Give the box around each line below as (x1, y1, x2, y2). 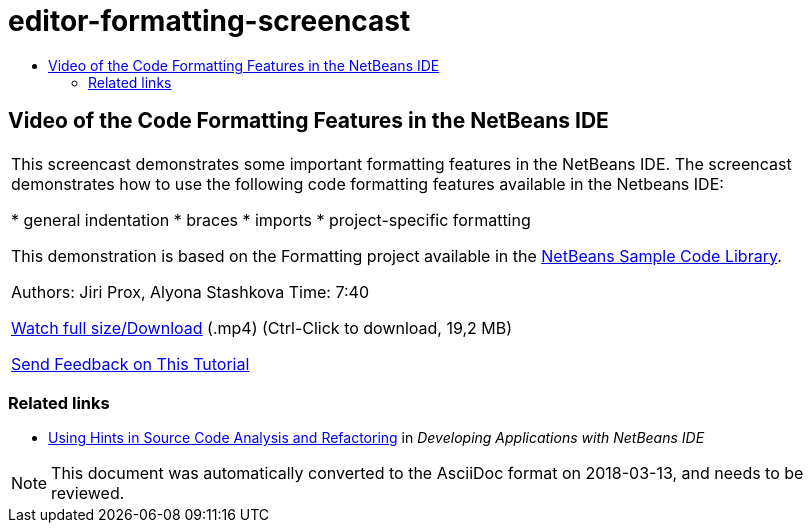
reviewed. (51, 483, 125, 504)
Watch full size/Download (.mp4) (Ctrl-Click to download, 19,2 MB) (11, 317, 513, 338)
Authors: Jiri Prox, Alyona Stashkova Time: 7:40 (11, 281, 369, 302)
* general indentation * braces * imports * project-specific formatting (11, 209, 531, 230)
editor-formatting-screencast (8, 4, 411, 38)
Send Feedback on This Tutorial (11, 353, 250, 374)
